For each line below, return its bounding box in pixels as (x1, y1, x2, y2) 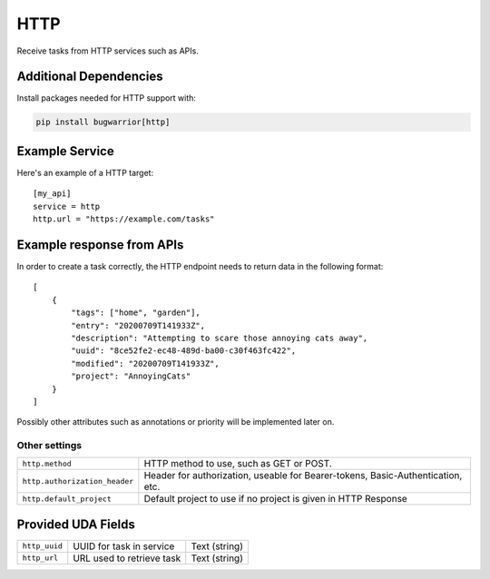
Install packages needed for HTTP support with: (16, 93, 197, 103)
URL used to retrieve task (73, 552, 181, 564)
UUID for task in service (73, 540, 175, 553)
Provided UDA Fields (16, 516, 135, 532)
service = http (33, 201, 101, 211)
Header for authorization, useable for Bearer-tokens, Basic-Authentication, (143, 469, 463, 482)
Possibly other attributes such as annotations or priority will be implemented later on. (16, 417, 335, 427)
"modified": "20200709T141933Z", (71, 358, 220, 368)
